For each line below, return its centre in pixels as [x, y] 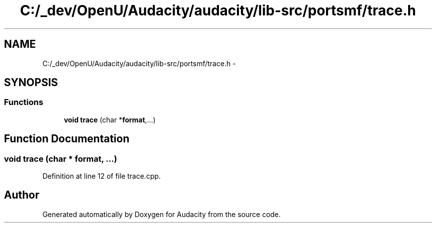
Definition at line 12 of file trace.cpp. [102, 176]
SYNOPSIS [31, 83]
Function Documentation [67, 139]
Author [22, 195]
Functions [24, 102]
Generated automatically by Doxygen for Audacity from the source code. [162, 214]
